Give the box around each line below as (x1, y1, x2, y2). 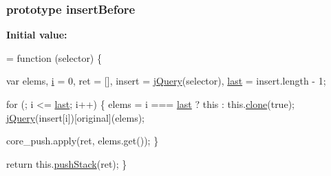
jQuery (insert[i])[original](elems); (6, 110, 145, 124)
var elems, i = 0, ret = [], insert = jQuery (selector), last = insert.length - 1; (6, 74, 326, 88)
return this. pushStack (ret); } (6, 156, 127, 170)
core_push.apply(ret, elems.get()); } (6, 133, 159, 148)
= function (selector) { (6, 50, 102, 65)
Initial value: (6, 27, 67, 42)
